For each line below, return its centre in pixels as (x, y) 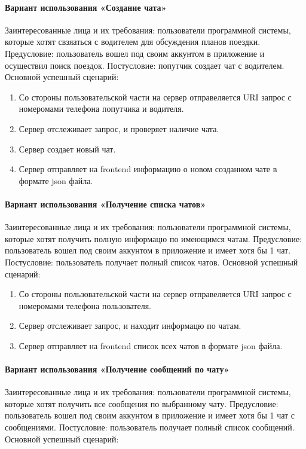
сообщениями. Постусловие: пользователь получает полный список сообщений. (150, 427)
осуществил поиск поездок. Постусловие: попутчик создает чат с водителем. (145, 65)
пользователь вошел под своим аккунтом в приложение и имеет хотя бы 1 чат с (150, 415)
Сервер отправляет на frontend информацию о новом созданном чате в (148, 169)
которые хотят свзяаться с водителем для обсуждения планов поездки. (133, 42)
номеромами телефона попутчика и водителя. (101, 109)
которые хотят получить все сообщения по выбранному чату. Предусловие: (142, 403)
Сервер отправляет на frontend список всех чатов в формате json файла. (151, 345)
